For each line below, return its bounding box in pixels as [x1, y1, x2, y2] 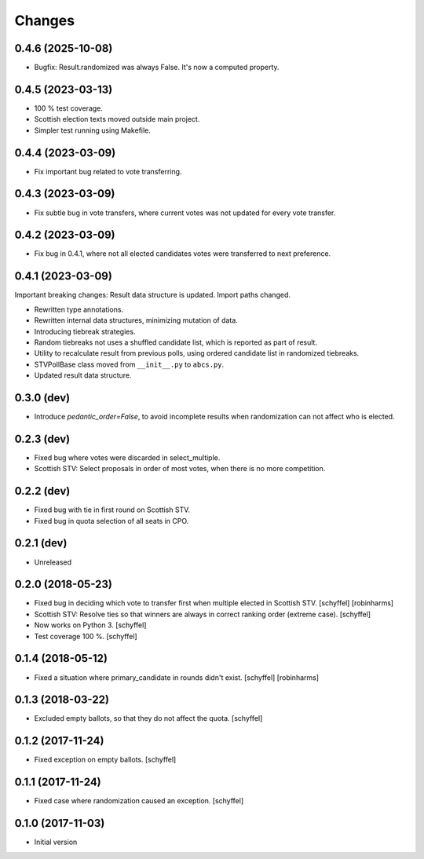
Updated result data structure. [34, 371, 133, 380]
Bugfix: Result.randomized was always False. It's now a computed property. [34, 63, 280, 72]
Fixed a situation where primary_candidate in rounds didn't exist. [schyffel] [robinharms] [34, 672, 320, 682]
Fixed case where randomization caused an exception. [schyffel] [34, 796, 243, 806]
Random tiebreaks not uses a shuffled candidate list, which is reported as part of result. [34, 338, 318, 347]
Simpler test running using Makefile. [34, 126, 151, 135]
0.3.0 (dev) [14, 391, 71, 404]
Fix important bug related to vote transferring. [34, 166, 182, 176]
